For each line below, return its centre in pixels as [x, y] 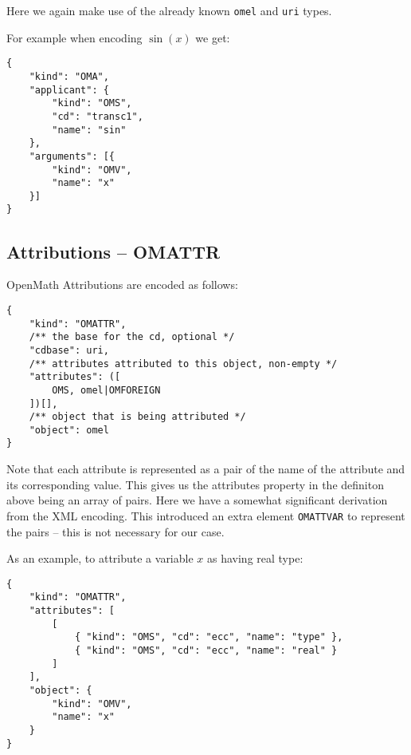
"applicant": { [69, 90]
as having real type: [255, 558]
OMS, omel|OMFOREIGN [106, 390]
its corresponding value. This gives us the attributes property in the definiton [195, 484]
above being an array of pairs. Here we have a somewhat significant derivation [197, 500]
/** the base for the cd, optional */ [132, 337]
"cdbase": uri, [69, 350]
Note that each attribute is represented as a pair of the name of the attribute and [206, 469]
